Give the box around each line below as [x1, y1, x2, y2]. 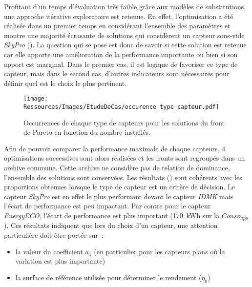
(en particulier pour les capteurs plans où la [94, 246, 225, 256]
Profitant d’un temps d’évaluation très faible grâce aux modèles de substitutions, [4, 1, 246, 11]
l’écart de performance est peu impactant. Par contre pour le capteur [4, 201, 211, 211]
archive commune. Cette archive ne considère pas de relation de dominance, [4, 163, 230, 173]
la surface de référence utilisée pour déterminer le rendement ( [15, 272, 202, 282]
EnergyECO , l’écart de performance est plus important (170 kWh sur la [4, 210, 220, 220]
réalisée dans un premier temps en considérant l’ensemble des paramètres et [4, 20, 231, 31]
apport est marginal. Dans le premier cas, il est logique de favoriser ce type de [4, 59, 238, 69]
